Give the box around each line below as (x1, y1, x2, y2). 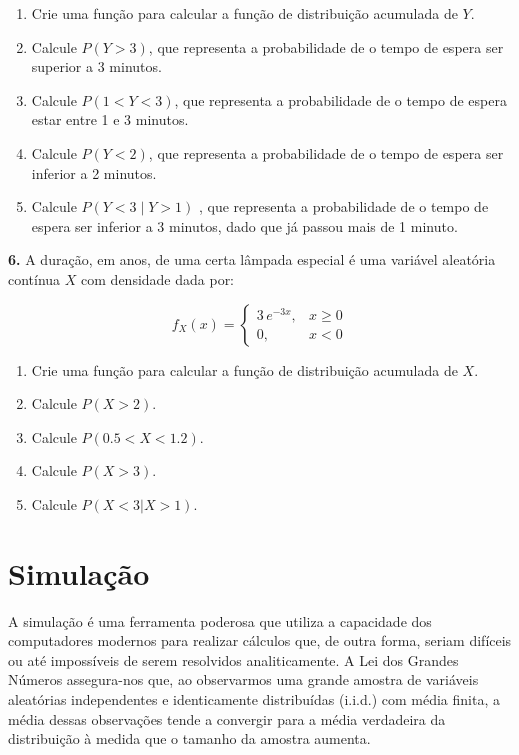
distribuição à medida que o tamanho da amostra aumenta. (8, 728, 371, 749)
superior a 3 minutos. (31, 56, 162, 77)
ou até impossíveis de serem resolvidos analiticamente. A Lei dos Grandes (8, 649, 459, 670)
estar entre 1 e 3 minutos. (31, 109, 189, 130)
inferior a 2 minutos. (31, 162, 157, 183)
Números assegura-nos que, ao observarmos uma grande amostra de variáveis (8, 669, 479, 690)
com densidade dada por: (81, 268, 235, 289)
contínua (8, 268, 61, 289)
